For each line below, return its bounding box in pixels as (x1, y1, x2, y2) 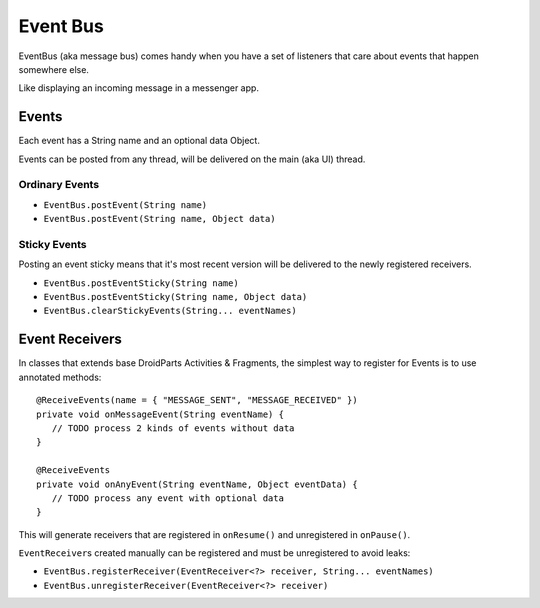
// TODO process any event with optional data (51, 492, 285, 504)
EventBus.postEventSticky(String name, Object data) (43, 291, 308, 303)
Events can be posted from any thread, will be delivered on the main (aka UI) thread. (18, 153, 366, 165)
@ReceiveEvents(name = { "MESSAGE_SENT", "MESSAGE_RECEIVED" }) (36, 395, 359, 406)
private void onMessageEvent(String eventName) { (36, 408, 285, 420)
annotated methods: (18, 371, 102, 383)
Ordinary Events (18, 178, 100, 192)
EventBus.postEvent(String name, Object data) (43, 213, 276, 225)
